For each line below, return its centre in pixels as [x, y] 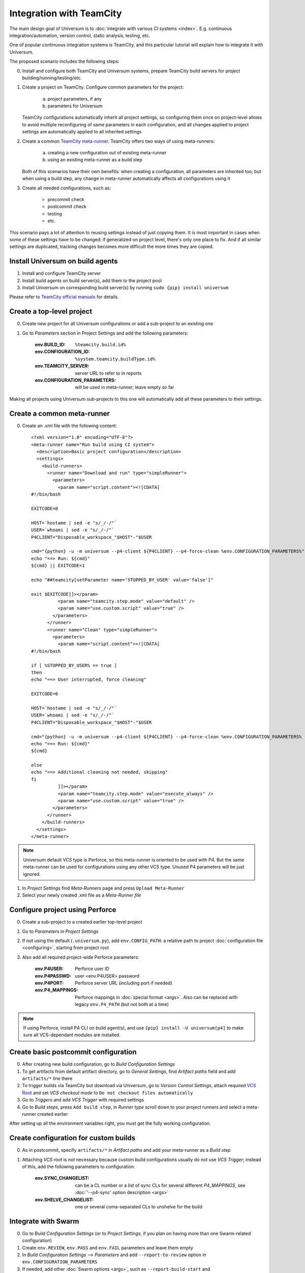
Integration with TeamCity [66, 13]
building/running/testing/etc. [52, 78]
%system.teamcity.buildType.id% [115, 359]
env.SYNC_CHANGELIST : [62, 1178]
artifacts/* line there [48, 1078]
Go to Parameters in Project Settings [60, 931]
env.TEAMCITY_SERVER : [62, 366]
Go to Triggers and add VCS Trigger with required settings [83, 1100]
